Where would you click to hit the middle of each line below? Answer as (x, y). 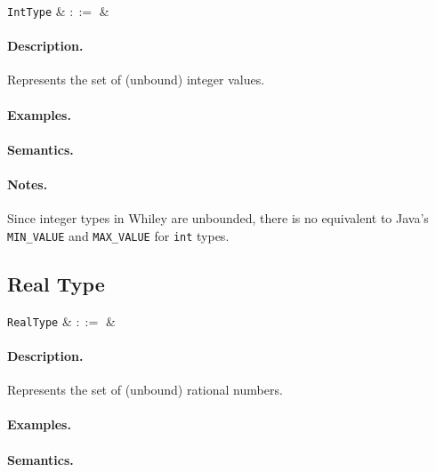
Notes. (28, 184)
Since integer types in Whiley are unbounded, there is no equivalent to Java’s (218, 218)
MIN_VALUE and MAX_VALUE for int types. (118, 235)
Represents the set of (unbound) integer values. (136, 80)
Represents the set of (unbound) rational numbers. (145, 390)
